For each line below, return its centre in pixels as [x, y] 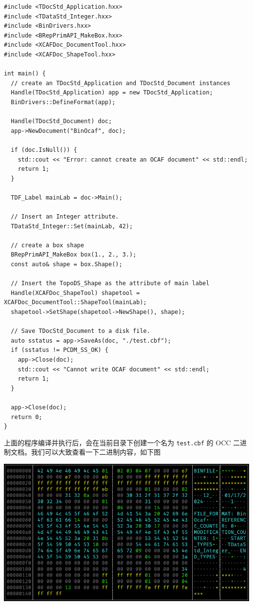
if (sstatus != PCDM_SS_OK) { [60, 350]
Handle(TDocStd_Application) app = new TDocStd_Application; [112, 93]
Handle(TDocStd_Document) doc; [61, 121]
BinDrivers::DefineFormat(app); [63, 102]
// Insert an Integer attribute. [65, 217]
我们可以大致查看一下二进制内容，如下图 [96, 452]
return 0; [27, 417]
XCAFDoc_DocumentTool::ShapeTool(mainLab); [75, 302]
